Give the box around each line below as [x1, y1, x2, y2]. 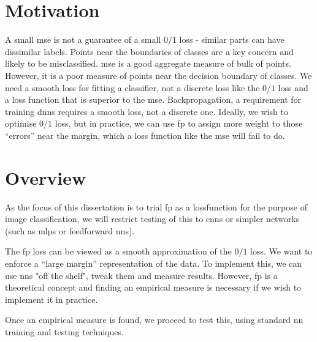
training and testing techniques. [5, 325, 124, 338]
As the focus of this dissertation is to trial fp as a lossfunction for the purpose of [5, 200, 307, 213]
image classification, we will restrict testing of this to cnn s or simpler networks [5, 212, 300, 225]
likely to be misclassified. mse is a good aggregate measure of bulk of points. [5, 57, 291, 70]
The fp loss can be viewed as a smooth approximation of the [5, 245, 232, 258]
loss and [278, 81, 308, 94]
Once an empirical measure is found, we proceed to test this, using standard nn [5, 313, 304, 326]
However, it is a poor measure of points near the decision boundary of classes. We [5, 69, 312, 81]
